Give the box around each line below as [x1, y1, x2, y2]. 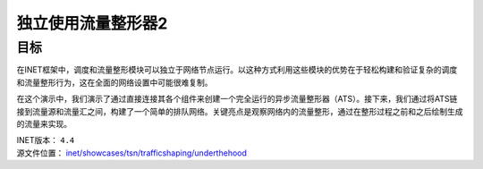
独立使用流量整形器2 [16, 13, 168, 33]
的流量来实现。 [16, 118, 72, 129]
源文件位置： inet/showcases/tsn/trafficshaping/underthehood [16, 148, 248, 158]
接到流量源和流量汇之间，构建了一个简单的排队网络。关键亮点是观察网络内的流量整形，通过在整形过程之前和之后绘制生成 [16, 106, 463, 116]
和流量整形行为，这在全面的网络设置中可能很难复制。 [16, 77, 213, 88]
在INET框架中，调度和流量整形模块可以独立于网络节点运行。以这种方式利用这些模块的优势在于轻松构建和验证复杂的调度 [16, 64, 458, 75]
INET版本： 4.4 [16, 135, 75, 146]
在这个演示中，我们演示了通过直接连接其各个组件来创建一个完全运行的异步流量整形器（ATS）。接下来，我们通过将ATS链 [16, 94, 458, 105]
